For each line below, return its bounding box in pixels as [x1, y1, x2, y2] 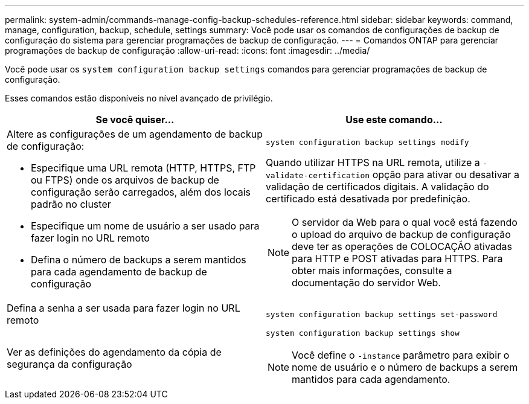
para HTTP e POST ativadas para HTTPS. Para [292, 252, 503, 265]
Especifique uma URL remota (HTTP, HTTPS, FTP [31, 162, 256, 174]
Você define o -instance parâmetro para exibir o [292, 349, 510, 361]
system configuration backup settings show [266, 329, 460, 338]
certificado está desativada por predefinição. [266, 192, 470, 205]
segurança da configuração [7, 358, 132, 370]
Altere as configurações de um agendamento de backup [7, 128, 263, 140]
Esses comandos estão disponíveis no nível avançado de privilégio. [5, 93, 273, 103]
